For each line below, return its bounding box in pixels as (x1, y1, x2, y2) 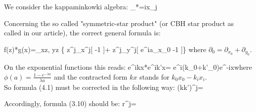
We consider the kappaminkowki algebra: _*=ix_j (4, 1, 158, 11)
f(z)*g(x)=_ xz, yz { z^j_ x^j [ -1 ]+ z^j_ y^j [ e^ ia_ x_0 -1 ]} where (4, 44, 207, 54)
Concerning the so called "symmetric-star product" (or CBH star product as (4, 18, 234, 28)
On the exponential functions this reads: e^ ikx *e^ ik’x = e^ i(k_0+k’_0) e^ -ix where (4, 62, 252, 72)
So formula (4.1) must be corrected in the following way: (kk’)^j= (4, 82, 204, 92)
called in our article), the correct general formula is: (4, 28, 161, 38)
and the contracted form (53, 71, 128, 82)
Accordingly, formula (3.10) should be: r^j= (4, 98, 136, 109)
